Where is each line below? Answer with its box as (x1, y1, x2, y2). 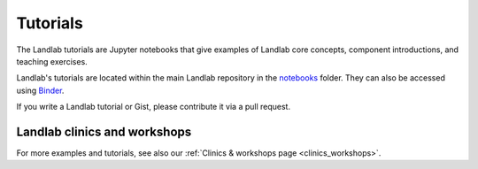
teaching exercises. (16, 56, 88, 66)
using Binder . (16, 85, 65, 96)
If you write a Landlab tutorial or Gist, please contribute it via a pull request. (16, 102, 291, 112)
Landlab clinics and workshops (16, 124, 192, 139)
